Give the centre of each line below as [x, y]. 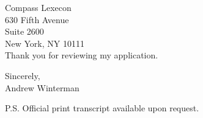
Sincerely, [23, 75]
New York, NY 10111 [45, 43]
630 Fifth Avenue [37, 19]
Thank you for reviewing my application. [82, 55]
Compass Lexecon [38, 7]
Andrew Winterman [42, 87]
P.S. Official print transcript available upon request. [102, 108]
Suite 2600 [24, 31]
